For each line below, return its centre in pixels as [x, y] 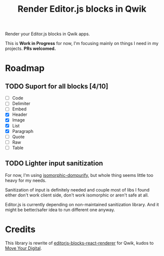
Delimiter [21, 104]
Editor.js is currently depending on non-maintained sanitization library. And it [82, 204]
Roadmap [25, 68]
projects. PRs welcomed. [31, 49]
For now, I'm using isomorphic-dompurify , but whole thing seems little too [79, 175]
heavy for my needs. [26, 180]
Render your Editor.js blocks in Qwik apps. [48, 34]
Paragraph [23, 131]
